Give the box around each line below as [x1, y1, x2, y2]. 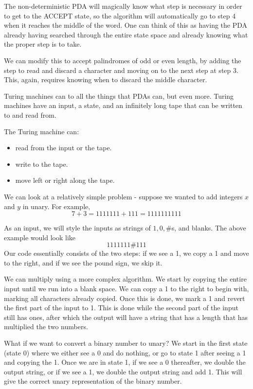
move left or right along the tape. [15, 175, 115, 185]
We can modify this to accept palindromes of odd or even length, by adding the [4, 55, 241, 65]
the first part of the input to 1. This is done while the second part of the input [4, 302, 238, 313]
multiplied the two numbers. [4, 321, 88, 332]
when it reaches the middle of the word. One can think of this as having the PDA [4, 20, 248, 30]
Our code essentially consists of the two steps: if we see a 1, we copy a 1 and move [4, 248, 249, 258]
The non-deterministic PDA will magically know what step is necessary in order [4, 1, 242, 11]
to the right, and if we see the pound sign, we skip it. [4, 257, 163, 267]
